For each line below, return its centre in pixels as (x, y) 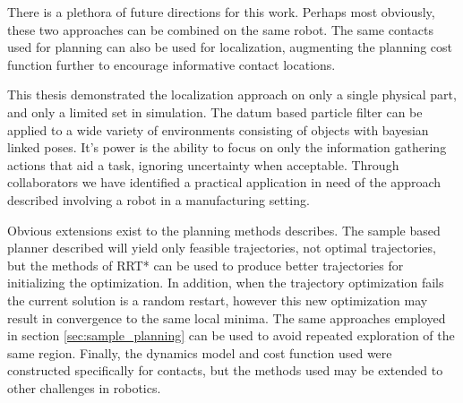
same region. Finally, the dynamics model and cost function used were (200, 352)
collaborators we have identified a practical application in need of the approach (224, 182)
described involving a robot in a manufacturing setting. (159, 199)
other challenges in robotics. (84, 387)
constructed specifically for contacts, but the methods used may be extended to (225, 370)
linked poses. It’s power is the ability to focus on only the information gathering (227, 147)
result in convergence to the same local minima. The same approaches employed (227, 317)
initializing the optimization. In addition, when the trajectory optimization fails (226, 283)
